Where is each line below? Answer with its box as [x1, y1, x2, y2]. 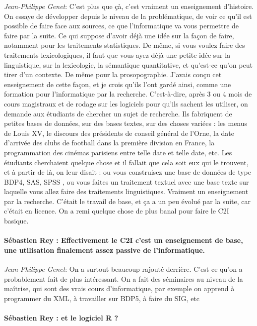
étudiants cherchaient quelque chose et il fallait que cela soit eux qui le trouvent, [4, 157, 249, 167]
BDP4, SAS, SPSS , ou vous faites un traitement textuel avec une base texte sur [4, 176, 249, 187]
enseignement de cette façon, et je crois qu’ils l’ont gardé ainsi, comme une [4, 79, 231, 89]
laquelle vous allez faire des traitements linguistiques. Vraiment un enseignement [4, 186, 249, 197]
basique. [4, 216, 29, 226]
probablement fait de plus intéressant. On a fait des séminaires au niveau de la [4, 273, 243, 284]
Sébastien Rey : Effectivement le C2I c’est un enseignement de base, [4, 235, 243, 245]
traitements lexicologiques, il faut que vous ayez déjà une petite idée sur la [4, 49, 231, 60]
